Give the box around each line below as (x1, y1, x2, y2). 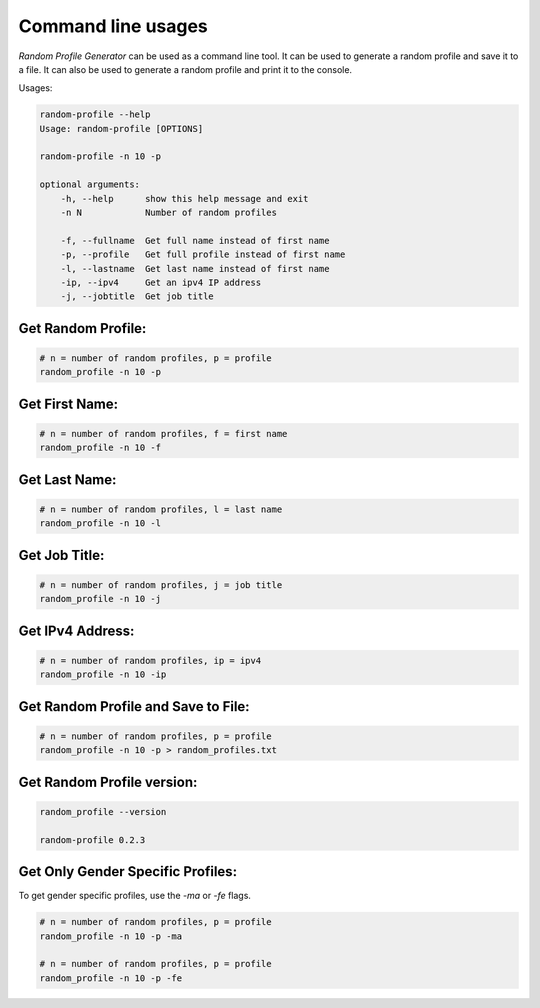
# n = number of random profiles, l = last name (39, 503, 283, 515)
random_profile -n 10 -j (39, 593, 162, 605)
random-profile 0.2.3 (39, 834, 146, 845)
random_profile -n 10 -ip (39, 669, 167, 680)
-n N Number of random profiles (60, 207, 277, 219)
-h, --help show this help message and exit (60, 193, 309, 204)
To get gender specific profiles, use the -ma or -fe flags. (18, 890, 252, 902)
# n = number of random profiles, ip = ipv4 (39, 655, 262, 666)
